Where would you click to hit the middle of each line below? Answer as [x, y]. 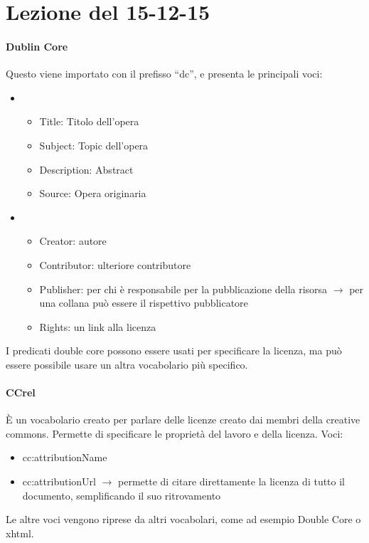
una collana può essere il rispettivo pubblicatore [144, 303]
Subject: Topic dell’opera [94, 145]
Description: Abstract [86, 169]
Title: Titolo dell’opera [89, 121]
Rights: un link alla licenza [98, 326]
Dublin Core [37, 46]
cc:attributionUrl [59, 481]
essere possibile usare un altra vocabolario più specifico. [127, 364]
